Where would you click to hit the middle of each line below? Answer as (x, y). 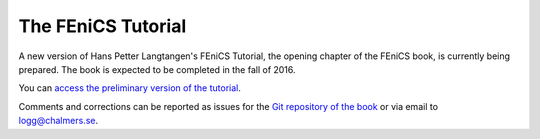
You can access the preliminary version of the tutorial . (130, 88)
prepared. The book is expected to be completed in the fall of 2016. (157, 69)
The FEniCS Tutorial (102, 26)
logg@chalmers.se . (58, 121)
